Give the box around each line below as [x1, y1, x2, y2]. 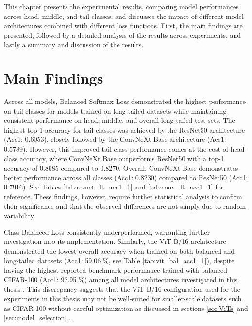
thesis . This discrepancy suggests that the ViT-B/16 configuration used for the [4, 284, 241, 294]
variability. [4, 210, 35, 221]
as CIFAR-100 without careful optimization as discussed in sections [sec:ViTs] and [4, 303, 248, 313]
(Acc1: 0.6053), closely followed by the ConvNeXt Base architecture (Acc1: [4, 134, 226, 144]
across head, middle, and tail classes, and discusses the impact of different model [4, 11, 244, 21]
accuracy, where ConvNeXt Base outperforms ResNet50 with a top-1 [19, 153, 224, 163]
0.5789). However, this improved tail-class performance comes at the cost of [4, 144, 229, 154]
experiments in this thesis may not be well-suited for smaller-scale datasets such [4, 293, 242, 303]
